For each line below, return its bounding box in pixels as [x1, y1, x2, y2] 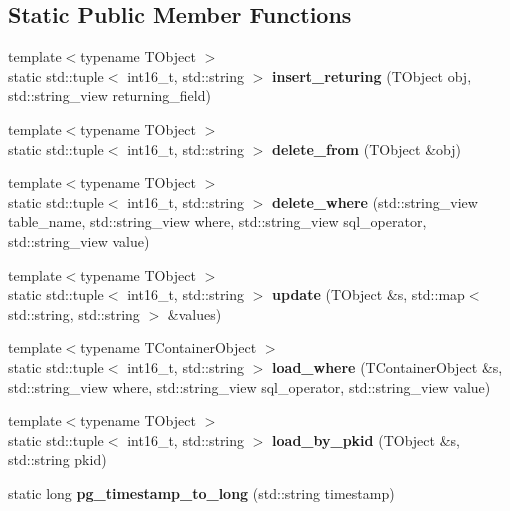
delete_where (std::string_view [272, 191, 478, 212]
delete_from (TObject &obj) [272, 138, 461, 159]
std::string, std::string [8, 303, 140, 324]
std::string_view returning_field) [8, 85, 211, 106]
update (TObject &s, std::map [272, 284, 465, 305]
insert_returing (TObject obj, [272, 65, 472, 86]
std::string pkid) [8, 449, 107, 470]
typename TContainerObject [80, 337, 257, 358]
